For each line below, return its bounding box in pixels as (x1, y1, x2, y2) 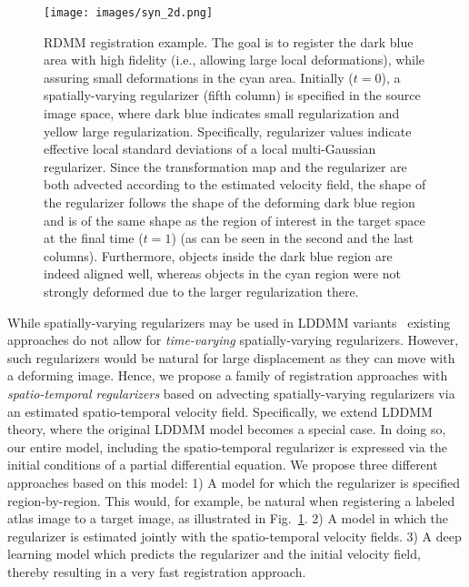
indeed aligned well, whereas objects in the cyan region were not (44, 264, 402, 283)
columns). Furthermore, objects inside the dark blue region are (44, 246, 393, 265)
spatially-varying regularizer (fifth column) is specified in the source (44, 86, 421, 105)
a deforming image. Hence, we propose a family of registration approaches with (7, 366, 448, 385)
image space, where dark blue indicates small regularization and (44, 104, 400, 123)
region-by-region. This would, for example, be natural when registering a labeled (7, 491, 455, 510)
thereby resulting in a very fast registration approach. (7, 562, 306, 581)
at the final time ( (44, 228, 144, 248)
